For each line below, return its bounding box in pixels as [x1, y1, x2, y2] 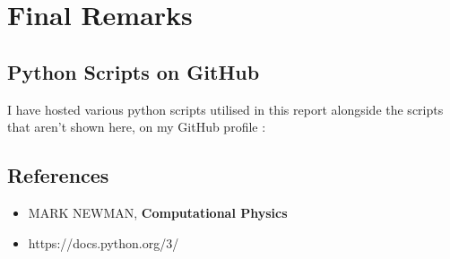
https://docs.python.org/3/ [28, 233, 179, 252]
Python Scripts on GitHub [7, 57, 260, 85]
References [7, 161, 109, 189]
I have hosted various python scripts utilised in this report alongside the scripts [7, 99, 444, 118]
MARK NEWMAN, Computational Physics [28, 203, 288, 221]
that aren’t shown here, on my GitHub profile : [7, 117, 266, 136]
